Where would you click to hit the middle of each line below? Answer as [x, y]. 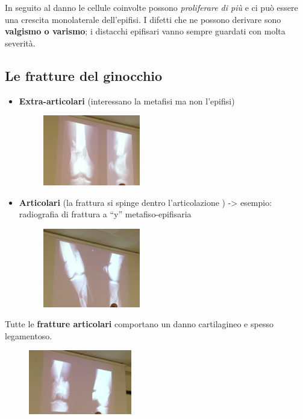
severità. [20, 43]
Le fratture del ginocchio [84, 75]
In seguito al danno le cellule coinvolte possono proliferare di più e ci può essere [151, 7]
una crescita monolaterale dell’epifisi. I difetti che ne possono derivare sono [143, 19]
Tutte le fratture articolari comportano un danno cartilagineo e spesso [139, 324]
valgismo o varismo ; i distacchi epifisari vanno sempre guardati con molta [145, 31]
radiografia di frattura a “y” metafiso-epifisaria [105, 214]
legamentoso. [29, 335]
